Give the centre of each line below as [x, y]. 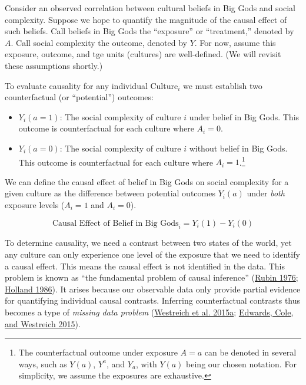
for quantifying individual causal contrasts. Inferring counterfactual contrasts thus [153, 300]
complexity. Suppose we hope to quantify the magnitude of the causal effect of [146, 19]
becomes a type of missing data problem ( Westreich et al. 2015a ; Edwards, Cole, [149, 312]
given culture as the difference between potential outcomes [110, 193]
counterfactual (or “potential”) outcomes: [79, 97]
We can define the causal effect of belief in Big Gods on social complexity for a [147, 181]
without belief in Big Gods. [238, 148]
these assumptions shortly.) [54, 65]
